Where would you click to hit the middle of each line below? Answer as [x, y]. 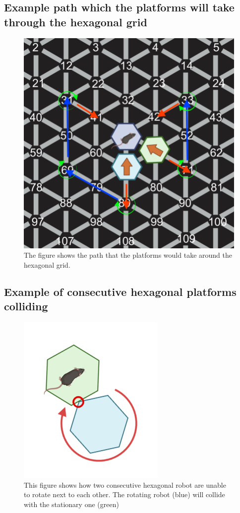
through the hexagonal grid [76, 22]
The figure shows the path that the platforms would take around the [128, 255]
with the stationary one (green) [71, 504]
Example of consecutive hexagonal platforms [120, 291]
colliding [26, 306]
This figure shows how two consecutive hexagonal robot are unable [125, 484]
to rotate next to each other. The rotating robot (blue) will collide [124, 494]
